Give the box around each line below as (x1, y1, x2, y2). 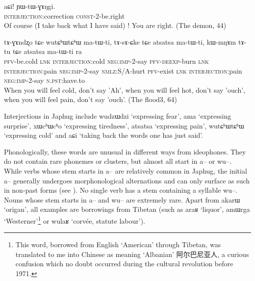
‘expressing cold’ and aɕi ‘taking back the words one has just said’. (4, 130, 204, 140)
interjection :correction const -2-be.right (4, 10, 125, 21)
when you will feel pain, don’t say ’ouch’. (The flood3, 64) (4, 94, 177, 104)
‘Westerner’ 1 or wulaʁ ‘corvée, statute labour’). (4, 214, 146, 226)
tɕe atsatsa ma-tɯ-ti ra (12, 46, 82, 56)
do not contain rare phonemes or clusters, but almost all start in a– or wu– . (4, 156, 231, 166)
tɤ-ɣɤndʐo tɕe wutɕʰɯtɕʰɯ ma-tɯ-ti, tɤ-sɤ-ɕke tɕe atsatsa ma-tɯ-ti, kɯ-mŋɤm (4, 36, 236, 47)
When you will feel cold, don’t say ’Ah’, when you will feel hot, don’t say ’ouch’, (4, 84, 246, 95)
